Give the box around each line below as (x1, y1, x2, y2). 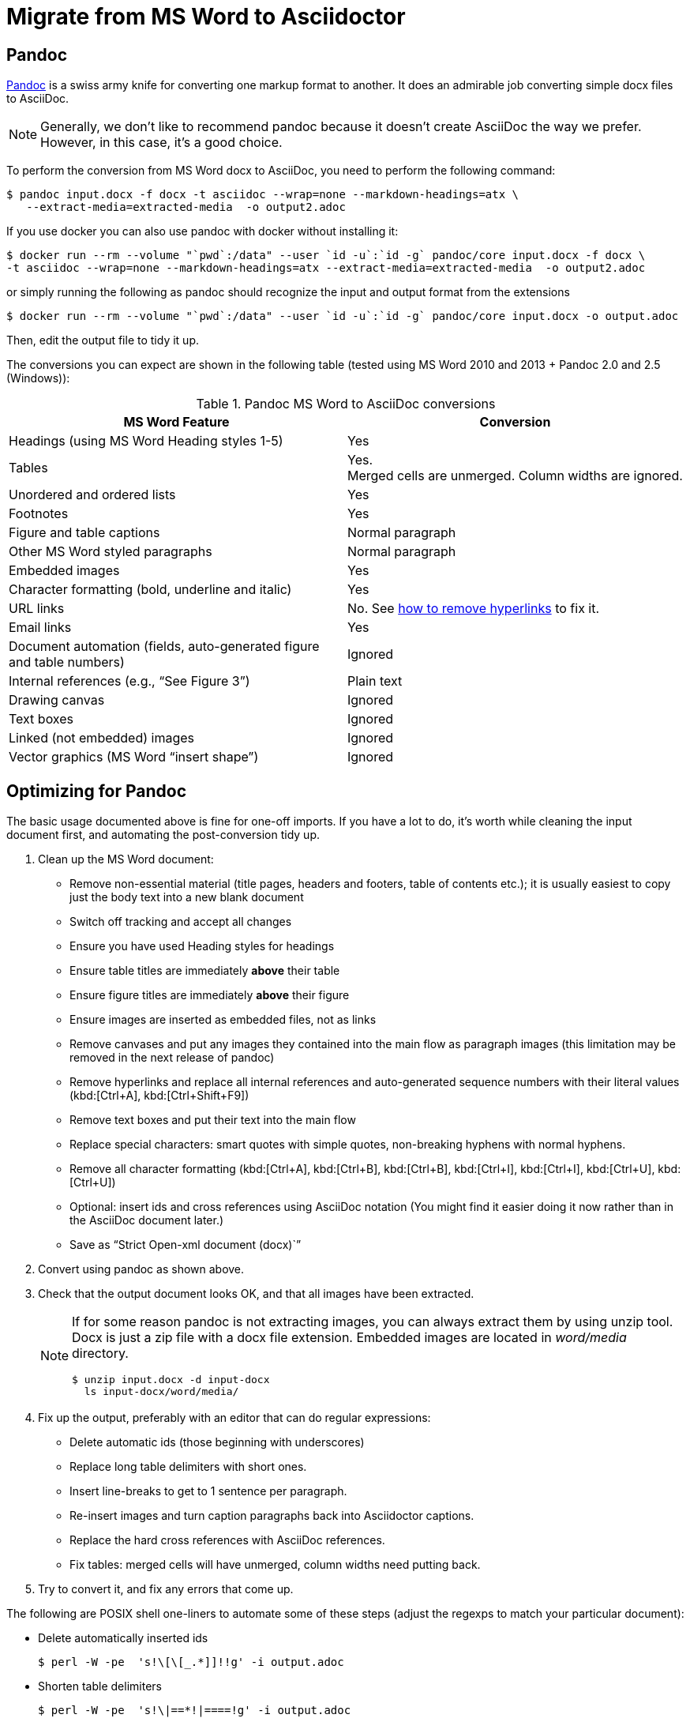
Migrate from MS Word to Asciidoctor (6, 3, 406, 30)
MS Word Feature (123, 414, 230, 430)
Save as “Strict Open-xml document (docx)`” (69, 1238, 302, 1252)
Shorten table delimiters (38, 1679, 162, 1694)
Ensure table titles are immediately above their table (69, 964, 340, 978)
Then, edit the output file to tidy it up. (6, 333, 199, 348)
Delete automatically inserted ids (38, 1631, 208, 1645)
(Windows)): (6, 371, 70, 385)
